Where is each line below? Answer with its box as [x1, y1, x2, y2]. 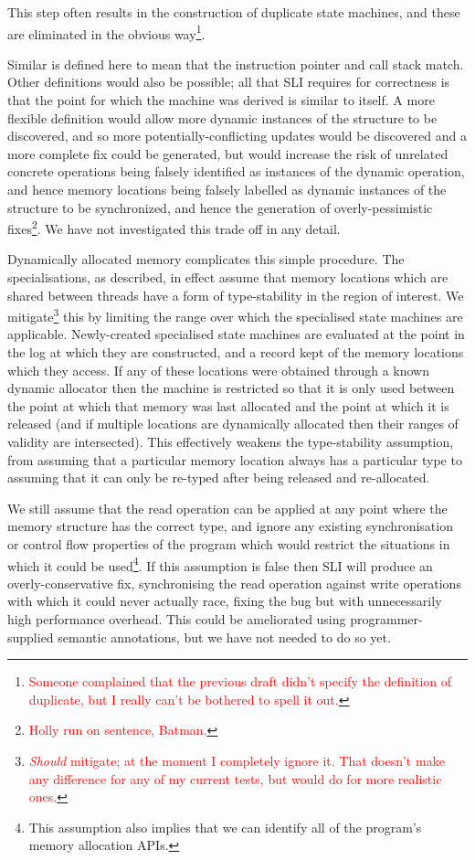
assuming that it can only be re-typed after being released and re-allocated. [7, 468, 430, 487]
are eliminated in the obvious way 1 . [7, 21, 206, 43]
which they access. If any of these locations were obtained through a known [7, 360, 429, 379]
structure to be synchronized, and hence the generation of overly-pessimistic [7, 197, 433, 217]
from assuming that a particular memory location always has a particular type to [7, 450, 462, 469]
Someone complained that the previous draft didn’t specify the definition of [28, 672, 452, 691]
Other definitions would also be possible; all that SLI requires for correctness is [7, 72, 450, 91]
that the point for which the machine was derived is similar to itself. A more [7, 90, 435, 110]
